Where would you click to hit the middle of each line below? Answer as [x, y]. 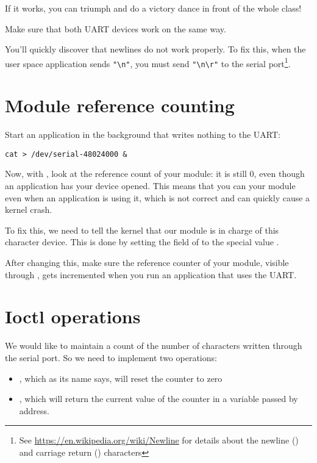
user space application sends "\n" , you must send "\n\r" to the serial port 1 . [148, 62]
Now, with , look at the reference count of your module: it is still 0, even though [155, 174]
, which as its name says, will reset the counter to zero [121, 378]
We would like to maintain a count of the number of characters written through [154, 346]
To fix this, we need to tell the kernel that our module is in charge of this [142, 230]
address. [34, 410]
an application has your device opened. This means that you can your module [150, 186]
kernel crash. [29, 210]
